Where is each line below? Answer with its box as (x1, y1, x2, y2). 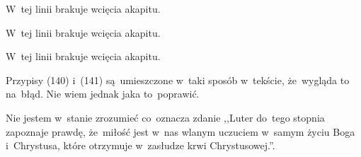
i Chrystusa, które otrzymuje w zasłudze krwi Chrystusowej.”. (6, 138, 275, 153)
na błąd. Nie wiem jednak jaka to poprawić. (6, 86, 200, 101)
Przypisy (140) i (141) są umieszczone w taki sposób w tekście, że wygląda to (6, 72, 350, 87)
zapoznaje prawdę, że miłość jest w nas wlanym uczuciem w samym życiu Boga (6, 124, 355, 139)
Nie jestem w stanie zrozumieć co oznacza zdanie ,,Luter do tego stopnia (6, 110, 325, 124)
